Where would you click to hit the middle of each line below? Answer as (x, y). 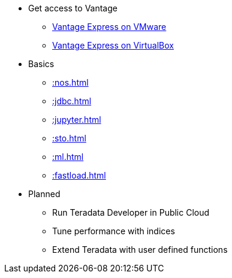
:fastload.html (79, 175)
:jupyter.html (77, 120)
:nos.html (70, 82)
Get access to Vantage (73, 8)
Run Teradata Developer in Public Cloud (131, 212)
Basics (41, 64)
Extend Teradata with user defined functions (140, 250)
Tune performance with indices (114, 231)
